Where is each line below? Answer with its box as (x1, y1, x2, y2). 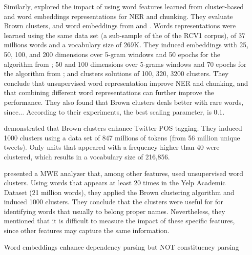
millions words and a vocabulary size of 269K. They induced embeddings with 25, (4, 39, 249, 50)
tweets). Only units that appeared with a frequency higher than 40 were (4, 142, 220, 152)
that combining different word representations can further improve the (4, 87, 214, 98)
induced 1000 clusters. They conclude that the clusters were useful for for (4, 196, 223, 207)
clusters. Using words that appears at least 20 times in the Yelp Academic (4, 177, 226, 188)
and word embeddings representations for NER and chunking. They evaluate (4, 11, 233, 21)
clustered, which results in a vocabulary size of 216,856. (4, 151, 170, 161)
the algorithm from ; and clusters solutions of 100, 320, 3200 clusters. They (4, 68, 229, 78)
